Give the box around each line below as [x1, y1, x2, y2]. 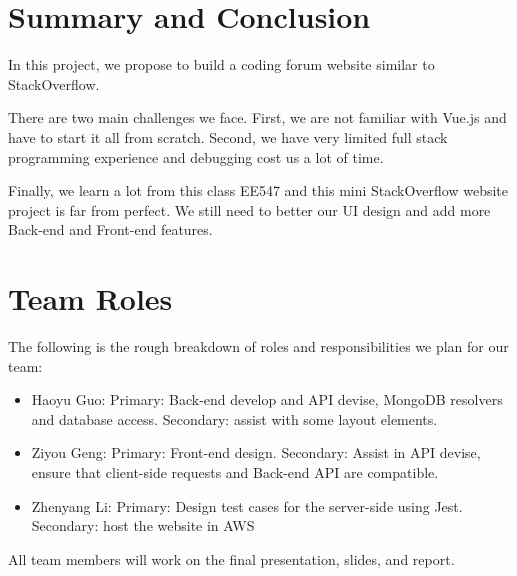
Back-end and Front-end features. [8, 219, 213, 240]
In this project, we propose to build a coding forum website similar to [8, 54, 435, 75]
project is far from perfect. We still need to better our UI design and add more [8, 199, 491, 220]
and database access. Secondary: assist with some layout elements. [31, 408, 438, 429]
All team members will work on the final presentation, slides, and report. [8, 548, 455, 569]
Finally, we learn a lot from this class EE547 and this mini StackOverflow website [8, 180, 509, 201]
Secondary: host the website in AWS [31, 515, 255, 536]
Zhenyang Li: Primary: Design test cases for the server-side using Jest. [31, 495, 463, 516]
